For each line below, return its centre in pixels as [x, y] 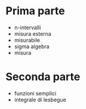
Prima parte [35, 11]
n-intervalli [27, 27]
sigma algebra [32, 46]
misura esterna [33, 33]
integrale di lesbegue [40, 99]
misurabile [27, 40]
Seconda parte [43, 77]
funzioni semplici [35, 93]
